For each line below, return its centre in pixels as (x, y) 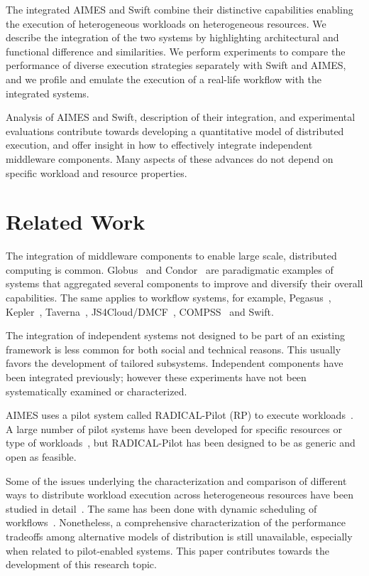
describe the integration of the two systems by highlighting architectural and (172, 37)
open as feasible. (41, 456)
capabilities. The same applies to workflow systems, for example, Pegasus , (169, 298)
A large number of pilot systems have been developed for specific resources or (174, 428)
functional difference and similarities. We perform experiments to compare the (176, 51)
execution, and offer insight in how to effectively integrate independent (159, 145)
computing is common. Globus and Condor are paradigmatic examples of (170, 269)
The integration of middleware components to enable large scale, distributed (171, 256)
